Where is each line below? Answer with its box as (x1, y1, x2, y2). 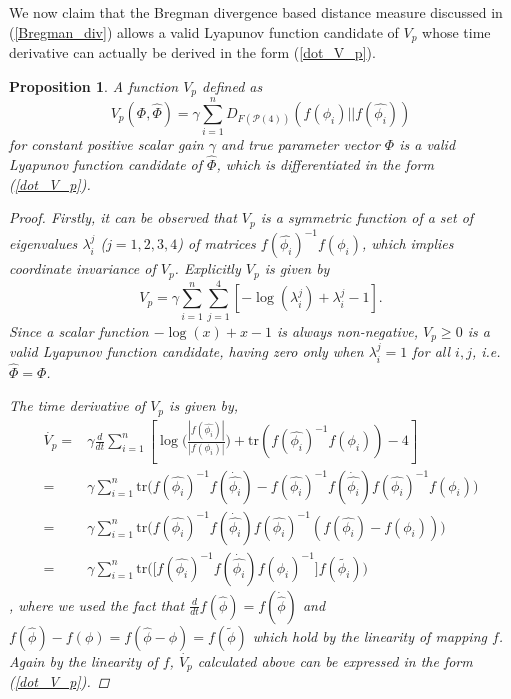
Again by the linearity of (9, 650, 158, 671)
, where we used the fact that (9, 594, 185, 615)
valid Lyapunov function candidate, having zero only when (9, 341, 364, 362)
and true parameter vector (220, 134, 380, 155)
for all (412, 341, 451, 362)
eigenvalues (9, 233, 78, 254)
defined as (202, 75, 263, 96)
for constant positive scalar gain (9, 134, 204, 155)
